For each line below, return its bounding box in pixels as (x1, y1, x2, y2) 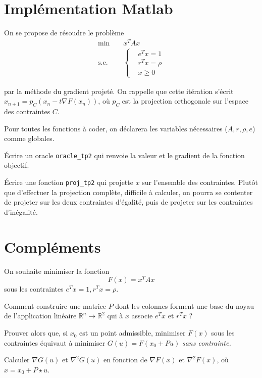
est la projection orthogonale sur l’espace (122, 96, 248, 106)
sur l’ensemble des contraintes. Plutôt (142, 177, 258, 187)
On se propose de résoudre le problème (4, 27, 124, 38)
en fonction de (103, 354, 147, 365)
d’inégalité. (4, 206, 38, 217)
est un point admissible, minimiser (79, 327, 186, 338)
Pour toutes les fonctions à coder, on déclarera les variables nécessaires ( (4, 123, 228, 133)
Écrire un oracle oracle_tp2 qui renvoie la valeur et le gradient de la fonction (4, 150, 245, 160)
